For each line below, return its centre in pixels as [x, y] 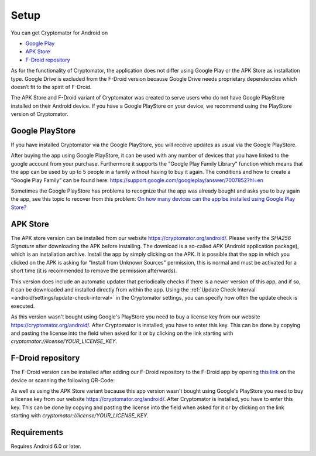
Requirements [37, 432]
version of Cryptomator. [39, 114]
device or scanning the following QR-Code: [63, 380]
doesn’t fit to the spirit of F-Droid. [51, 87]
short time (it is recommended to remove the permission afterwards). [94, 271]
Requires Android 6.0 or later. [46, 446]
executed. [23, 306]
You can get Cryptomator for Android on [59, 33]
